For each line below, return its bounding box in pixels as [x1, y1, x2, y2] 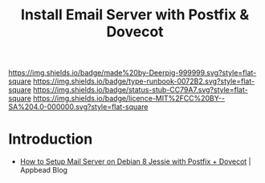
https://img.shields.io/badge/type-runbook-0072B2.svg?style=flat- [33, 76, 255, 86]
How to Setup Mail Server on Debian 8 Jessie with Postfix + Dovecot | [19, 157, 251, 166]
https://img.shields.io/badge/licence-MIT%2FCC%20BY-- [33, 94, 226, 104]
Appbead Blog [19, 165, 68, 175]
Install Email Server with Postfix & [20, 6, 250, 24]
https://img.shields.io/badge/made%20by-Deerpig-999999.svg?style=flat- [8, 68, 257, 78]
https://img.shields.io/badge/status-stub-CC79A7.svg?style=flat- [33, 85, 248, 95]
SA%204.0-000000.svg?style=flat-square [8, 102, 149, 112]
